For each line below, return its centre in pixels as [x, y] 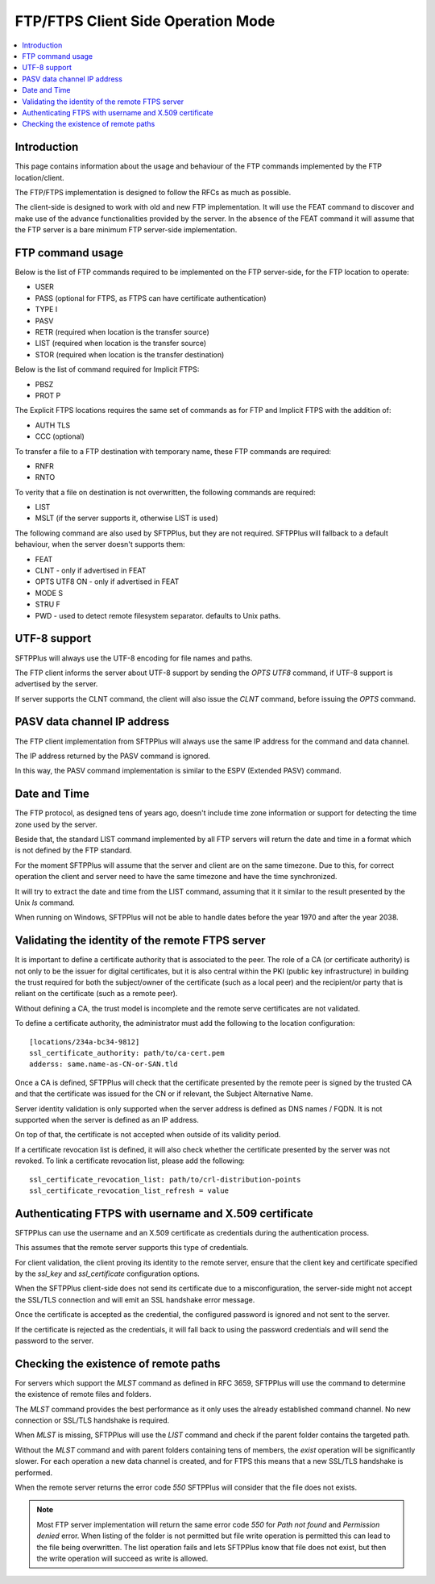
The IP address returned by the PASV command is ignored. [113, 756]
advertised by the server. [56, 684]
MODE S [49, 593]
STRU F [48, 604]
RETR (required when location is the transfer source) [122, 332]
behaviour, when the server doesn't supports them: [100, 544]
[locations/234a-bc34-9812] [85, 1042]
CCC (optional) [60, 436]
